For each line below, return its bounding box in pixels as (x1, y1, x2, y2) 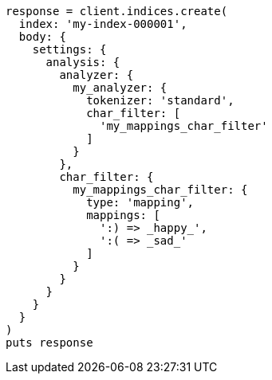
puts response (6, 336, 93, 349)
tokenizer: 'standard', (86, 94, 235, 107)
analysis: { (45, 56, 120, 69)
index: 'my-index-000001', (18, 18, 187, 30)
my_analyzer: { (73, 81, 168, 94)
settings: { (32, 43, 107, 56)
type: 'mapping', (86, 196, 195, 209)
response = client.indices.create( (6, 5, 228, 18)
